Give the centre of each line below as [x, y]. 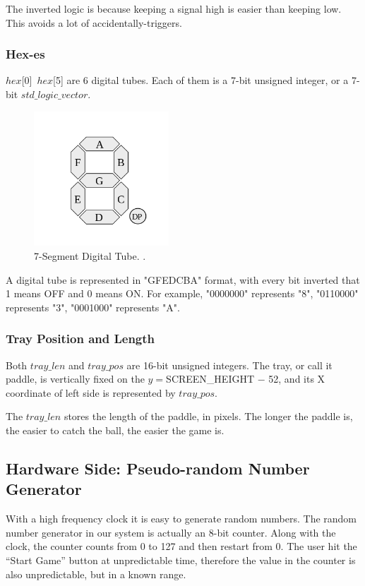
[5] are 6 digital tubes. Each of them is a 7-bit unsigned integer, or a [201, 80]
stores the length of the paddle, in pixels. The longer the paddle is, [208, 416]
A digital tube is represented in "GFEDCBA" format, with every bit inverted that [183, 279]
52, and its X [297, 379]
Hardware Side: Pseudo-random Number [158, 468]
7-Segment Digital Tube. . [90, 255]
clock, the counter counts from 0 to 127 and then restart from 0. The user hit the [181, 546]
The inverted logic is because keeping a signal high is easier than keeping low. [174, 8]
